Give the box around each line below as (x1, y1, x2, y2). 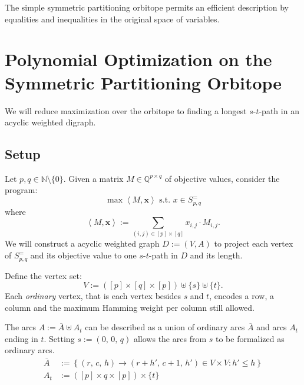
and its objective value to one (30, 249, 137, 261)
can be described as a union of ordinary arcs (85, 321, 245, 333)
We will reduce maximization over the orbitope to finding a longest (5, 104, 247, 117)
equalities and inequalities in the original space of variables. (5, 12, 220, 25)
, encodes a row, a (209, 290, 274, 302)
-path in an (259, 104, 299, 117)
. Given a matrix (63, 172, 124, 184)
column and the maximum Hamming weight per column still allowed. (5, 301, 255, 313)
